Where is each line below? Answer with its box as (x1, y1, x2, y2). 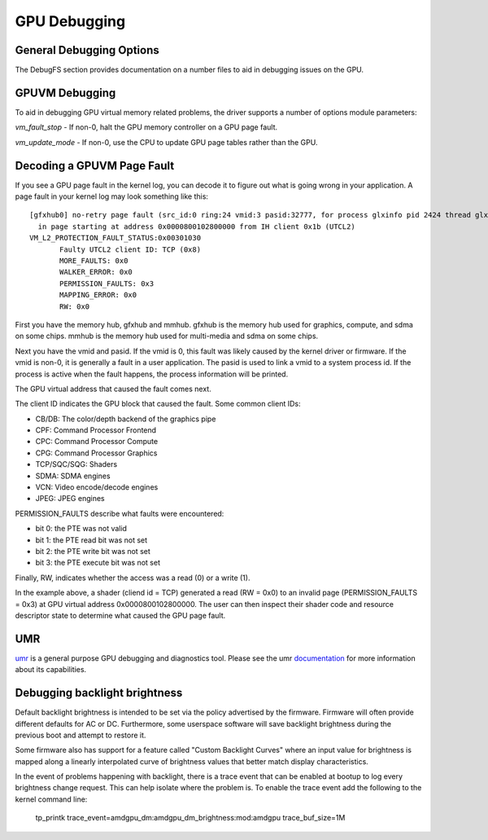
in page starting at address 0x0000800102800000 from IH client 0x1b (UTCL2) (37, 222, 355, 231)
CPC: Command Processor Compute (35, 437, 159, 446)
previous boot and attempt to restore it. (15, 730, 146, 740)
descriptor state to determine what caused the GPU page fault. (15, 610, 226, 620)
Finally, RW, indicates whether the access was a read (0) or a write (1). (15, 573, 251, 583)
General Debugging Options (15, 43, 160, 57)
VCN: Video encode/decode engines (35, 482, 159, 492)
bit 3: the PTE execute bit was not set (35, 558, 160, 568)
